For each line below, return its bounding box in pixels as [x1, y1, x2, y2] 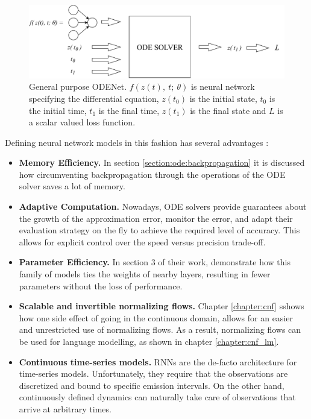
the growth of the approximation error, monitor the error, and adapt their [19, 212, 293, 224]
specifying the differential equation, [29, 92, 159, 104]
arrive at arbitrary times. [19, 402, 112, 415]
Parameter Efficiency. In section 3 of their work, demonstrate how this [19, 256, 291, 268]
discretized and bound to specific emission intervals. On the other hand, [19, 379, 284, 391]
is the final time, [98, 104, 160, 116]
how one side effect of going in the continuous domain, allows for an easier [19, 311, 293, 324]
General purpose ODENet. [29, 80, 127, 93]
